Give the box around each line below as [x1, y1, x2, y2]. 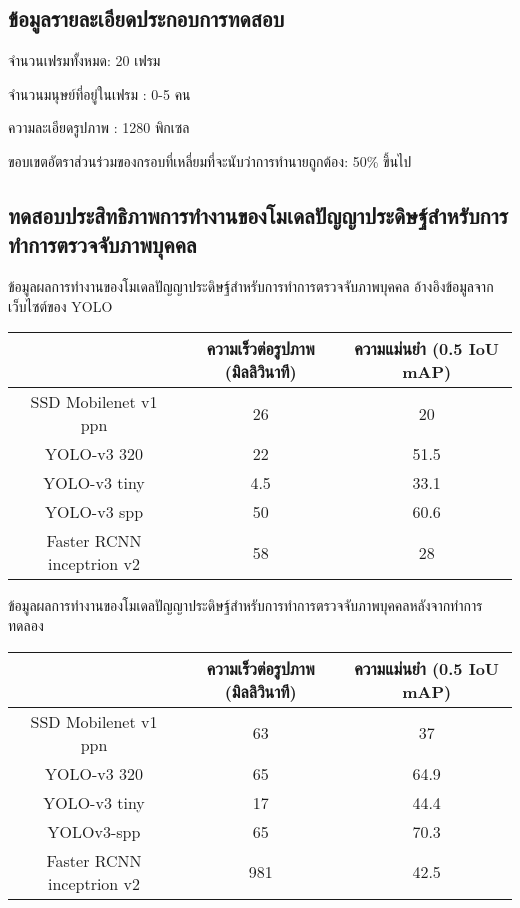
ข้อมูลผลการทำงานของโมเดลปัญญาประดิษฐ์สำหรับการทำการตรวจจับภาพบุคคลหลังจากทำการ [8, 595, 483, 616]
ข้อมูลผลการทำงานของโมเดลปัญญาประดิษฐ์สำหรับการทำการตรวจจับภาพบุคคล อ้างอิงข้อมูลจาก [8, 276, 494, 297]
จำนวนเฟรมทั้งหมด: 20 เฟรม [8, 50, 161, 71]
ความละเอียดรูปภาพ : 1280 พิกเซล [8, 117, 190, 138]
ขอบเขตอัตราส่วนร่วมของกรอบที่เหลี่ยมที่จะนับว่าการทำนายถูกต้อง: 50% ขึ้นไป [8, 150, 412, 171]
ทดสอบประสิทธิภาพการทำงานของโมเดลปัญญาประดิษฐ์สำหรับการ [8, 199, 508, 230]
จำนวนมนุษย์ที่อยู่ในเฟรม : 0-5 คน [8, 83, 191, 104]
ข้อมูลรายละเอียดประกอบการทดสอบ [8, 3, 285, 34]
